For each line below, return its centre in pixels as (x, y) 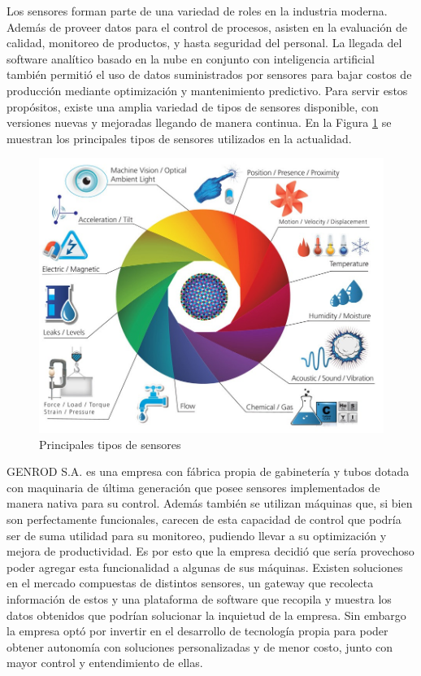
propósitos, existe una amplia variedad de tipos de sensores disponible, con (193, 106)
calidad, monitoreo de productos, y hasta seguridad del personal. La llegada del (204, 43)
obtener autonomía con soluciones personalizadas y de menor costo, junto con (200, 646)
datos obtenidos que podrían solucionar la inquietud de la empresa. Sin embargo (206, 615)
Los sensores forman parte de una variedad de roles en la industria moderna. (197, 11)
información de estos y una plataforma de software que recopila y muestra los (199, 599)
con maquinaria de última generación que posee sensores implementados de (193, 487)
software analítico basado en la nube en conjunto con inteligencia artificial (191, 58)
